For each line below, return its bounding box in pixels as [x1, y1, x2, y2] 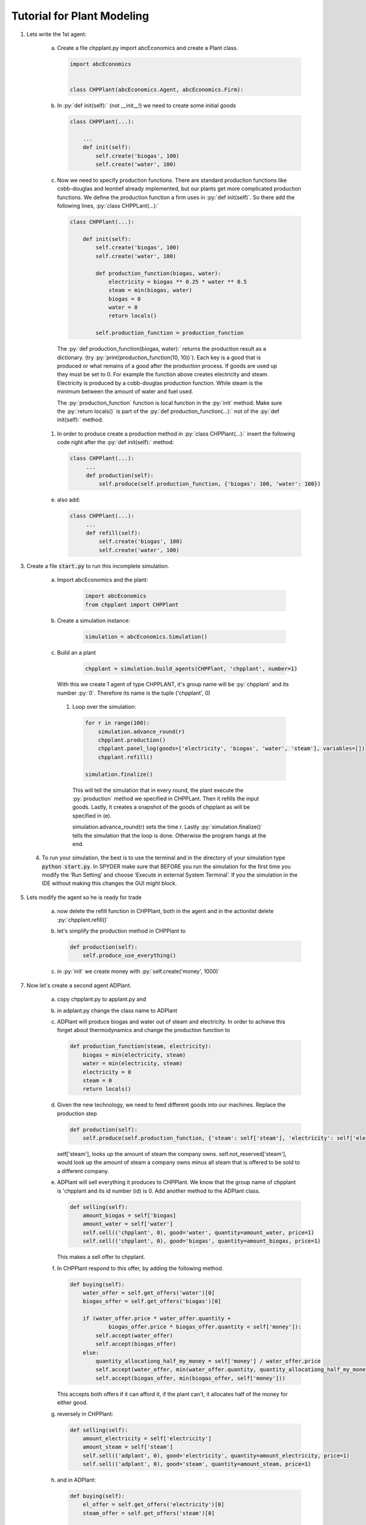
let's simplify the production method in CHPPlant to [57, 927, 186, 935]
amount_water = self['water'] [82, 1221, 173, 1227]
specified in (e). [72, 812, 112, 819]
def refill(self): [85, 529, 142, 537]
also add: [57, 496, 81, 503]
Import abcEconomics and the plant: [57, 576, 149, 584]
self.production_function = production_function [95, 329, 244, 337]
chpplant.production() [98, 737, 166, 744]
